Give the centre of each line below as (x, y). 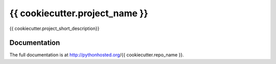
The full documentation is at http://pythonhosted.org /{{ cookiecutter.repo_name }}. (97, 55)
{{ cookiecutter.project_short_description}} (54, 28)
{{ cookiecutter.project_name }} (79, 13)
